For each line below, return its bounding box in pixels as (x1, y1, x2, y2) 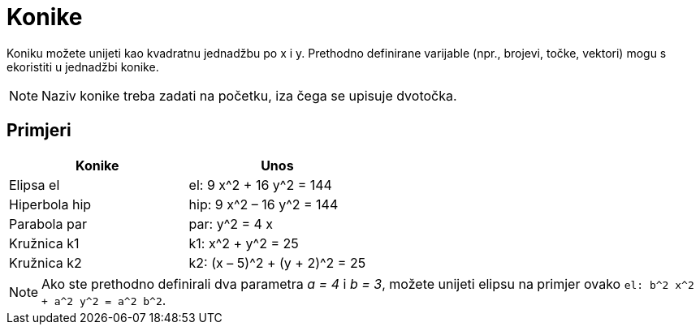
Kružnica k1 (9, 234, 80, 251)
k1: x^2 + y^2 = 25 (188, 234, 299, 251)
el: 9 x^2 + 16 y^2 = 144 (188, 176, 332, 193)
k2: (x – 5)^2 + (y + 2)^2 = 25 (188, 254, 366, 271)
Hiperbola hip (9, 196, 92, 213)
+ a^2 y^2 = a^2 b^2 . (41, 291, 166, 308)
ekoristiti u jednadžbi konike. (6, 59, 159, 74)
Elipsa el (9, 176, 60, 193)
